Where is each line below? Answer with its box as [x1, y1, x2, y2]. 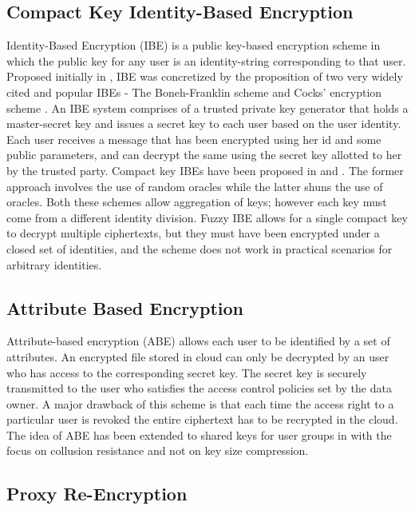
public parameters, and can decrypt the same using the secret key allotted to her [6, 146, 402, 163]
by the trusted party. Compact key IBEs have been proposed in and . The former [6, 161, 404, 178]
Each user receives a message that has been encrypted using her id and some [6, 130, 381, 147]
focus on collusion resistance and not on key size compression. [6, 442, 309, 459]
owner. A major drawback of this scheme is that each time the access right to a [6, 395, 394, 412]
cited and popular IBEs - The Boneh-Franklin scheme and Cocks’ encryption [6, 83, 382, 100]
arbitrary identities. [6, 256, 102, 273]
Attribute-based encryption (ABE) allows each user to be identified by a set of [6, 333, 390, 349]
